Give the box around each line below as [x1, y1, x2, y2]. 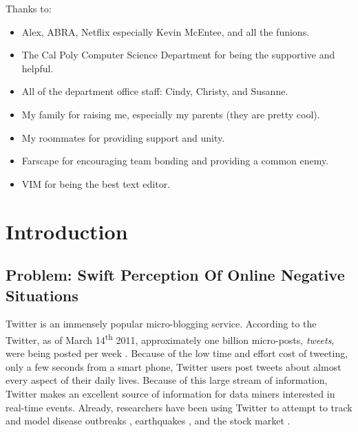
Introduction [6, 217, 128, 245]
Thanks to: [6, 1, 52, 15]
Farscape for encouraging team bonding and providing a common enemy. [21, 153, 329, 168]
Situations [6, 284, 78, 305]
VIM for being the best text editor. [21, 176, 171, 191]
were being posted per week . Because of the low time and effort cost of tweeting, [6, 346, 348, 360]
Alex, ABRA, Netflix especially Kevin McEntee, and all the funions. [21, 24, 310, 39]
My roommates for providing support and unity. [21, 130, 225, 144]
